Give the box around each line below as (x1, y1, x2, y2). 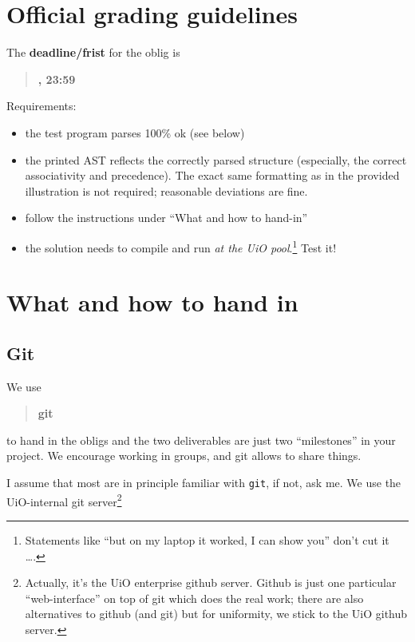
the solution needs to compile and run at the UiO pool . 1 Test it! (25, 236, 337, 256)
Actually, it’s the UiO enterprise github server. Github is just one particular (25, 574, 397, 591)
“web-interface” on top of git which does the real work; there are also (25, 589, 364, 606)
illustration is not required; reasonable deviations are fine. (25, 182, 308, 199)
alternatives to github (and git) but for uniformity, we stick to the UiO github (25, 605, 408, 622)
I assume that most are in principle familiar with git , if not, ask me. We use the (6, 474, 401, 491)
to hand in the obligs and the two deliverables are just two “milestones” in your (6, 431, 396, 448)
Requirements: (6, 97, 77, 114)
